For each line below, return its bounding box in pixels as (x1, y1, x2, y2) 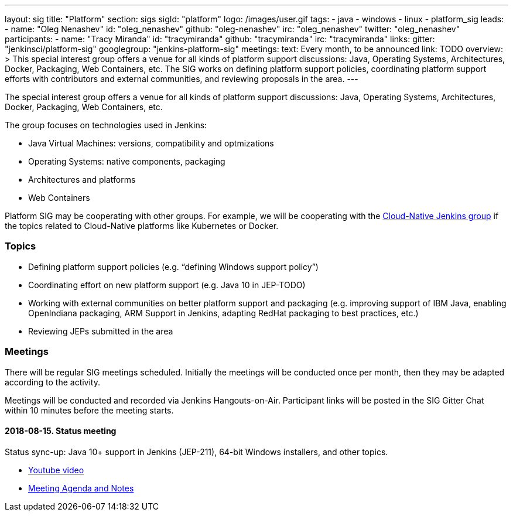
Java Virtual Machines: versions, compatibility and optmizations (28, 138, 274, 148)
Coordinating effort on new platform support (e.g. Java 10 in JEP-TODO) (28, 279, 306, 290)
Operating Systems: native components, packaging (28, 156, 225, 166)
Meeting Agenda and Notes (28, 483, 134, 493)
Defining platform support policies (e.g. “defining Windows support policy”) (28, 261, 319, 272)
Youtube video (28, 464, 84, 475)
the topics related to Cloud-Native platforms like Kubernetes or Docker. (5, 221, 279, 231)
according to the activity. (5, 377, 101, 387)
